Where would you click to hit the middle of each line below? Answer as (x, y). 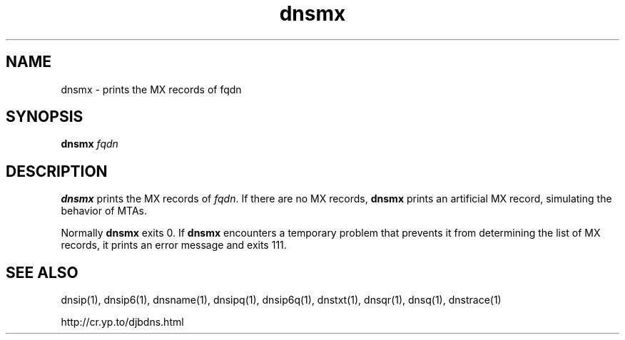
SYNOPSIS (45, 117)
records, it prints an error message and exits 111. (174, 245)
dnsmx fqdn (90, 144)
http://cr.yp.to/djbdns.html (122, 322)
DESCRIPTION (57, 171)
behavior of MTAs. (104, 211)
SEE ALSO (42, 272)
